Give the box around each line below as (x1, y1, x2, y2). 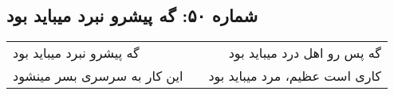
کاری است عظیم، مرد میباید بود (208, 66, 381, 85)
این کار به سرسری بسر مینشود (13, 66, 183, 85)
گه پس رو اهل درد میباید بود (228, 44, 381, 63)
